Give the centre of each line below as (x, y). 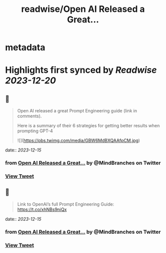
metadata (25, 48)
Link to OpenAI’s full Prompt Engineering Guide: (66, 204)
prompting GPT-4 (35, 131)
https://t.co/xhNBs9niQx (42, 209)
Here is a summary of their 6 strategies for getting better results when (88, 126)
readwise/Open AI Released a (83, 9)
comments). (29, 116)
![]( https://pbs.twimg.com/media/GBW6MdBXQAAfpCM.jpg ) (79, 141)
